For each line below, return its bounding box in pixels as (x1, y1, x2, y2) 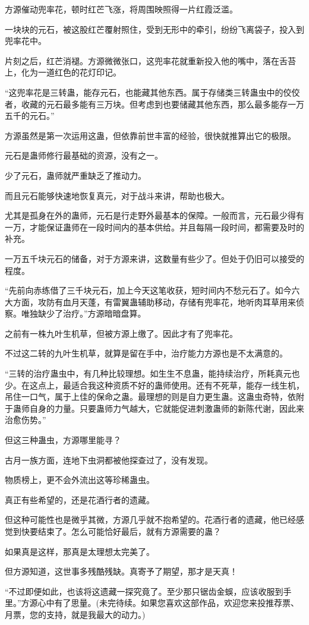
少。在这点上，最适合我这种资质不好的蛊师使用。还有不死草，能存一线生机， (5, 378, 304, 391)
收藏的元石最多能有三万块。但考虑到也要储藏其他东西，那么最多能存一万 (21, 97, 304, 110)
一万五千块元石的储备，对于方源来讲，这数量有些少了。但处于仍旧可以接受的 (5, 252, 304, 264)
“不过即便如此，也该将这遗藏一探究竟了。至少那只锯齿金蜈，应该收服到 (5, 585, 283, 597)
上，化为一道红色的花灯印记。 (5, 66, 121, 78)
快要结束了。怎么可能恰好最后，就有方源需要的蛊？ (21, 525, 221, 537)
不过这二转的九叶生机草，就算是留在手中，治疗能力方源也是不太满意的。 (5, 347, 288, 359)
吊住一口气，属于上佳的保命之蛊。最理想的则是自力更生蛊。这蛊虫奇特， (5, 390, 288, 403)
